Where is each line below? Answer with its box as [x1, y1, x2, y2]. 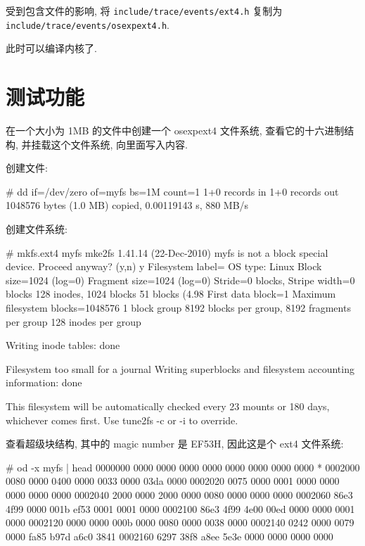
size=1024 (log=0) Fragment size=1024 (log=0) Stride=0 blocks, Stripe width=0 [6, 272, 355, 287]
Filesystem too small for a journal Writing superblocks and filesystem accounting [6, 361, 354, 376]
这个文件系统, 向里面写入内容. [51, 136, 188, 151]
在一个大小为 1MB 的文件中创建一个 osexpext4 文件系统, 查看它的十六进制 [6, 123, 345, 138]
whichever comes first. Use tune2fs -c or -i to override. [6, 412, 238, 427]
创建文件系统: [6, 222, 68, 236]
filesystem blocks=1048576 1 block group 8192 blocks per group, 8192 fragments [6, 300, 351, 315]
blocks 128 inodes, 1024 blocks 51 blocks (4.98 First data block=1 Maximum [6, 286, 336, 301]
